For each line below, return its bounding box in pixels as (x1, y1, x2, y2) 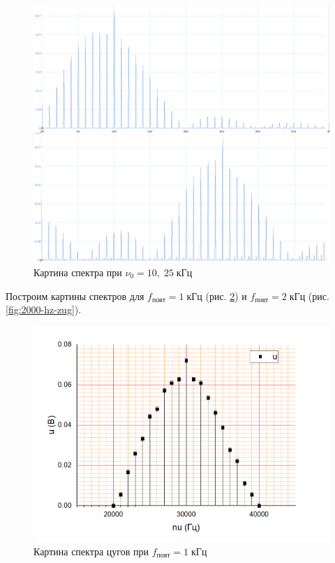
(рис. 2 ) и (205, 288, 247, 303)
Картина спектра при (33, 264, 122, 279)
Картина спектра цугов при (33, 543, 149, 558)
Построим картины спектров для (6, 288, 144, 303)
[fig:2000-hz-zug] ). (6, 302, 82, 317)
